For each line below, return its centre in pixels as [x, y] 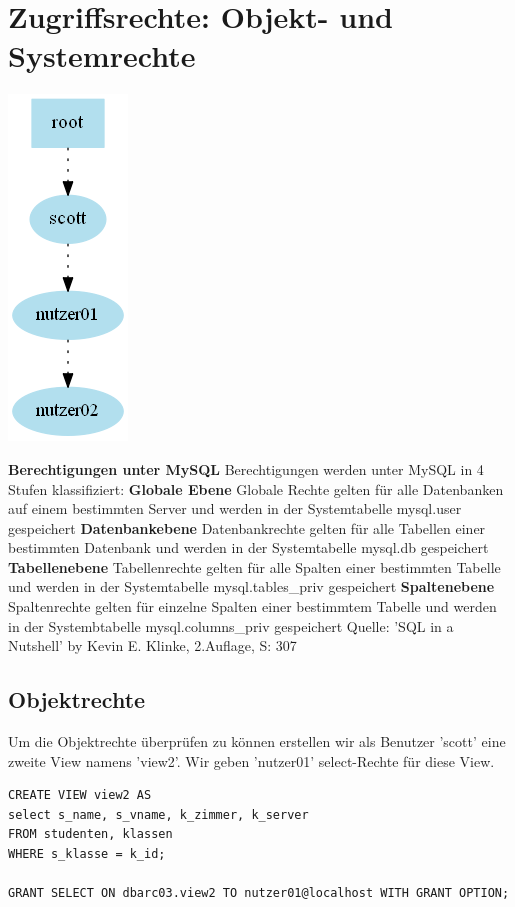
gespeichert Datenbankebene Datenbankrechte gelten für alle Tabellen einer [247, 527]
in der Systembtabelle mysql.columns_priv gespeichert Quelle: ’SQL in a [231, 625]
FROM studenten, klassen [90, 834]
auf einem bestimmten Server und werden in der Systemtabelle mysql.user [235, 508]
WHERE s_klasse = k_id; [87, 854]
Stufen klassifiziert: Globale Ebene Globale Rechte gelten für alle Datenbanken [256, 488]
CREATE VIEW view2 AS [80, 795]
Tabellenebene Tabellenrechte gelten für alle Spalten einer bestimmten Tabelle [254, 566]
